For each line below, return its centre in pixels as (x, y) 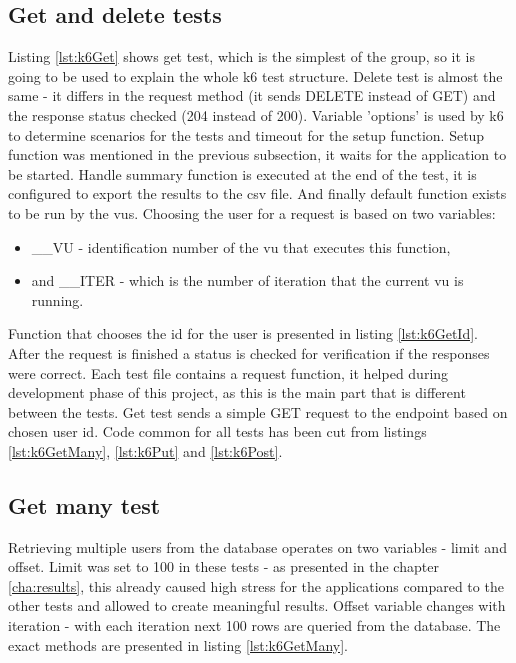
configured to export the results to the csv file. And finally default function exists (257, 193)
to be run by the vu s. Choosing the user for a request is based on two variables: (252, 212)
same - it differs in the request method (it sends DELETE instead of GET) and (252, 95)
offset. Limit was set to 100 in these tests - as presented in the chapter (223, 566)
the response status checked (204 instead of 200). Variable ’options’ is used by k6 (256, 114)
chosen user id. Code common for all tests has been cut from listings (217, 431)
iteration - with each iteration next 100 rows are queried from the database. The (254, 625)
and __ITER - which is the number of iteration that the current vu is (247, 280)
